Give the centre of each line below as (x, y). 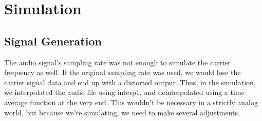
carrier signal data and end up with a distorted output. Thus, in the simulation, (130, 82)
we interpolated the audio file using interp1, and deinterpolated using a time (124, 92)
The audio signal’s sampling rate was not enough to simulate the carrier (117, 62)
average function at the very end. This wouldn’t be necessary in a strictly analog (131, 102)
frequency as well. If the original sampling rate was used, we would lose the (123, 72)
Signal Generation (53, 41)
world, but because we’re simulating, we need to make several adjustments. (122, 112)
